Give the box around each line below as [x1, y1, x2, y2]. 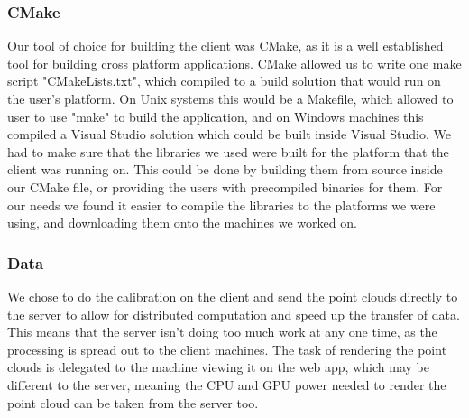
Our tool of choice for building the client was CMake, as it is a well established [7, 36, 444, 55]
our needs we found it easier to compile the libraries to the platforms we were [7, 195, 436, 214]
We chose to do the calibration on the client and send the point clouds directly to [7, 286, 458, 305]
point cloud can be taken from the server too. [7, 393, 259, 412]
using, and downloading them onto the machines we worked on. [7, 213, 357, 232]
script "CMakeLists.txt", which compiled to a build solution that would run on [7, 71, 441, 90]
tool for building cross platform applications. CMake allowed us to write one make [7, 53, 462, 72]
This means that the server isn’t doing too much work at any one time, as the [7, 322, 437, 341]
